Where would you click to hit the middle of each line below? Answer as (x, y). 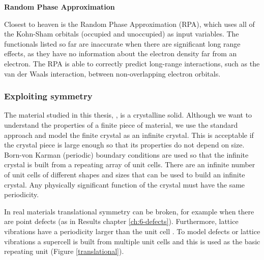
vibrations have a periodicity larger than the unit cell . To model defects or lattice (132, 231)
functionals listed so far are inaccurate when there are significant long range (122, 43)
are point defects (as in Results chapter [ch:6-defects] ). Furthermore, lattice (121, 221)
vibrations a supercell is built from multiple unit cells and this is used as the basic (132, 241)
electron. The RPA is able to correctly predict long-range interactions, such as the (132, 63)
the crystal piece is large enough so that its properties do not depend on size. (124, 145)
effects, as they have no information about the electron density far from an (121, 53)
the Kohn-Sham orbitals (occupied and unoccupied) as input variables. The (122, 34)
